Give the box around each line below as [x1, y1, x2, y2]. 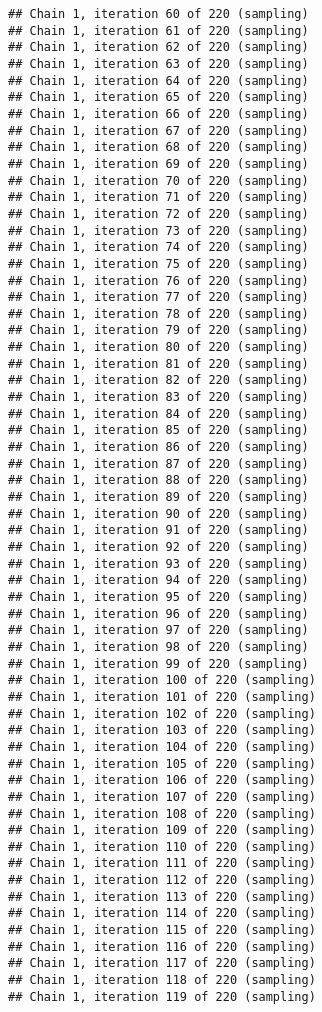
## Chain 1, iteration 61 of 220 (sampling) [8, 23, 309, 38]
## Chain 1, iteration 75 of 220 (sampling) [8, 256, 309, 271]
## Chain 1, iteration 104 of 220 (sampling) [8, 739, 316, 754]
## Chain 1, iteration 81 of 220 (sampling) [8, 356, 309, 371]
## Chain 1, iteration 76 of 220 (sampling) [8, 273, 309, 288]
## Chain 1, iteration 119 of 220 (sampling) [8, 989, 316, 1004]
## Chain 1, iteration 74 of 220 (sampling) [8, 240, 309, 255]
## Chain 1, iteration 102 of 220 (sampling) [8, 706, 316, 721]
